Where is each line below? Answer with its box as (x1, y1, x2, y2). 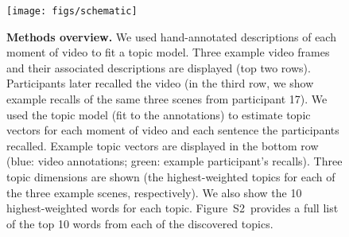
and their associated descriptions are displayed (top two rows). (6, 59, 311, 76)
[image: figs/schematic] (6, 6, 138, 17)
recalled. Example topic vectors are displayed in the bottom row (6, 137, 319, 153)
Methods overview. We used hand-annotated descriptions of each (6, 28, 336, 45)
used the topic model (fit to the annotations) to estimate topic (6, 106, 311, 122)
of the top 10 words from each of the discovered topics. (6, 215, 273, 231)
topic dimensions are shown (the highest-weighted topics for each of (6, 169, 335, 185)
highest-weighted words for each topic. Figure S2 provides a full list (6, 200, 339, 216)
